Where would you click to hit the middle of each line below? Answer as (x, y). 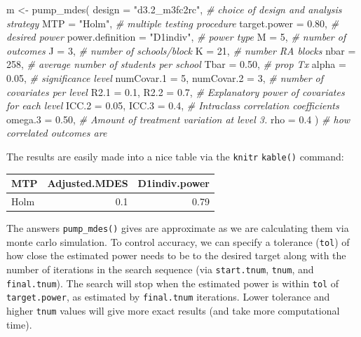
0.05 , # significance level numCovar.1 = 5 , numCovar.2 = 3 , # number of (165, 77)
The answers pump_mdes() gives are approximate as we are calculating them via (178, 228)
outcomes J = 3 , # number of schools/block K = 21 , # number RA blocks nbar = (181, 50)
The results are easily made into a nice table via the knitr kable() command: (175, 156)
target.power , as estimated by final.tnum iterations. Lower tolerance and (168, 297)
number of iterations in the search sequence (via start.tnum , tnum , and (160, 269)
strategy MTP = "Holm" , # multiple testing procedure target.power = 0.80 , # (173, 23)
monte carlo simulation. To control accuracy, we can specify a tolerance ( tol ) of (178, 241)
